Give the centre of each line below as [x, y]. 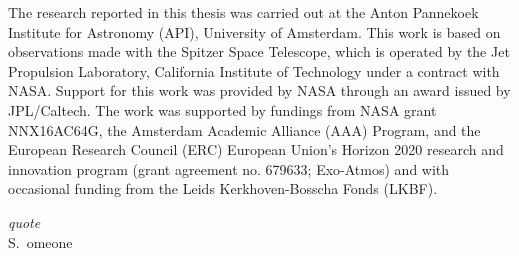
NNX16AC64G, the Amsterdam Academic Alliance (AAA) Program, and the [244, 129]
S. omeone [40, 241]
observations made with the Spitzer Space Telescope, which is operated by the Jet [259, 51]
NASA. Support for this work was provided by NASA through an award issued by [259, 90]
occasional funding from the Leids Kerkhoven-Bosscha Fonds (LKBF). [223, 188]
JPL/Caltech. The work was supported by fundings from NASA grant [222, 109]
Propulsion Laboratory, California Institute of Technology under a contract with [254, 70]
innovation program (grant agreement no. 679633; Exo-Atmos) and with [229, 168]
